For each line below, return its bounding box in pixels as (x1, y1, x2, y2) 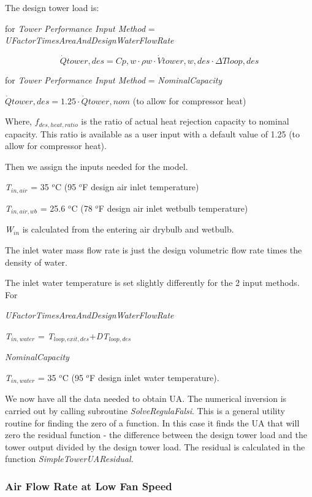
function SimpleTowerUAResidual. (5, 452, 134, 465)
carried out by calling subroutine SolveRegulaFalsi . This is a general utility (5, 404, 285, 417)
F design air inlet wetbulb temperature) (98, 201, 248, 214)
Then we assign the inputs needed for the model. (5, 160, 188, 172)
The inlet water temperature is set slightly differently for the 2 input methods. (5, 276, 300, 289)
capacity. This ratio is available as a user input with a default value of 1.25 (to (5, 127, 300, 140)
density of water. (5, 255, 68, 268)
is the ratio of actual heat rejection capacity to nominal (81, 115, 289, 128)
